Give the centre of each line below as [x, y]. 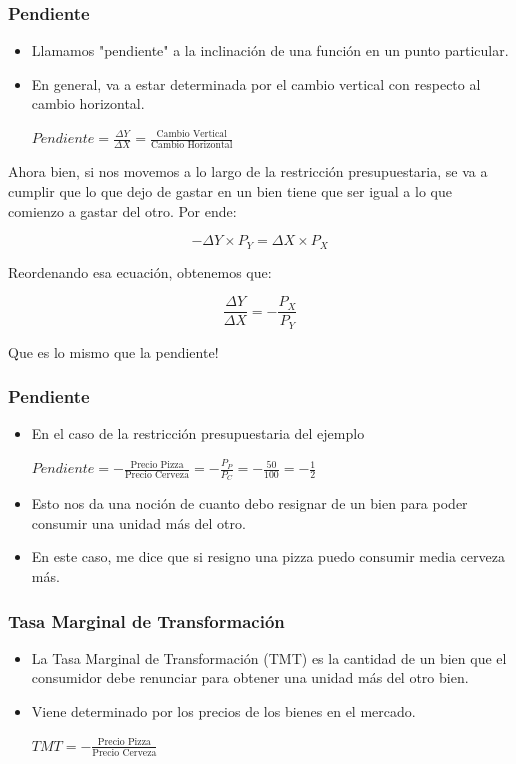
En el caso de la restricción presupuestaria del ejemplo [198, 433]
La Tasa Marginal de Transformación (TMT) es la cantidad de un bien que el [269, 657]
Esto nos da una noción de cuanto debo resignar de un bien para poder [249, 503]
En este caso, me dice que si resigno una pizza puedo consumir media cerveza [268, 556]
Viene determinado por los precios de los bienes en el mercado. [223, 711]
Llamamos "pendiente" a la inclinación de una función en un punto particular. [270, 50]
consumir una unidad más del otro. [138, 522]
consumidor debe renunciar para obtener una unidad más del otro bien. [250, 677]
